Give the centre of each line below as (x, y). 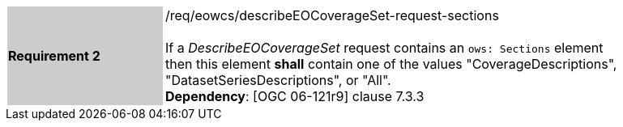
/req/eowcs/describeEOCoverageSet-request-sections (332, 15)
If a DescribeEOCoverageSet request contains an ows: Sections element (384, 48)
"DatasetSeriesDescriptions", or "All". (278, 80)
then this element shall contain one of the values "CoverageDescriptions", (391, 64)
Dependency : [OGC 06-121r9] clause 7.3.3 (295, 96)
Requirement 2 (54, 56)
